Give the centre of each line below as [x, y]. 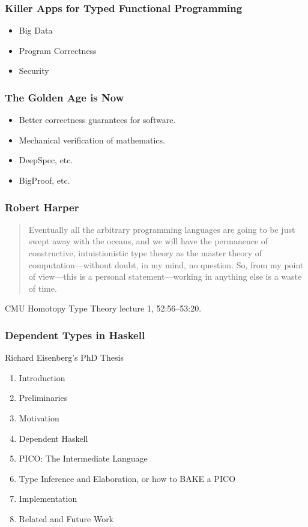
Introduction [42, 377]
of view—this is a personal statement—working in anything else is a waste [165, 276]
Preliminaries [43, 398]
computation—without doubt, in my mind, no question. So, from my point [166, 264]
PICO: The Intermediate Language [83, 458]
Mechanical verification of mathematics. [92, 140]
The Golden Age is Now [65, 97]
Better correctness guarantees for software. [97, 120]
